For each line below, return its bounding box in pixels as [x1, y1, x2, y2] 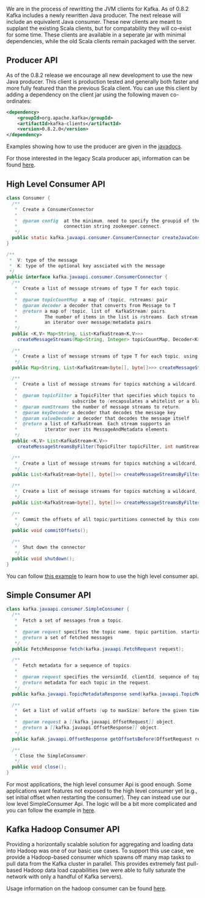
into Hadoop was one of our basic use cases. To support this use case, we [6, 847, 194, 854]
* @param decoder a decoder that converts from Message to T [14, 302, 176, 309]
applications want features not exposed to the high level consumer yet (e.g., [6, 787, 198, 795]
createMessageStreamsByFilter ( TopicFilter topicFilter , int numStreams [17, 444, 203, 450]
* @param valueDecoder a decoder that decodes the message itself [14, 415, 190, 422]
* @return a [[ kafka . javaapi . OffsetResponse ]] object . [14, 725, 160, 731]
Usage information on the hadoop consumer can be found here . [6, 885, 167, 892]
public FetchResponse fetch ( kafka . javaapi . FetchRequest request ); [12, 646, 184, 652]
